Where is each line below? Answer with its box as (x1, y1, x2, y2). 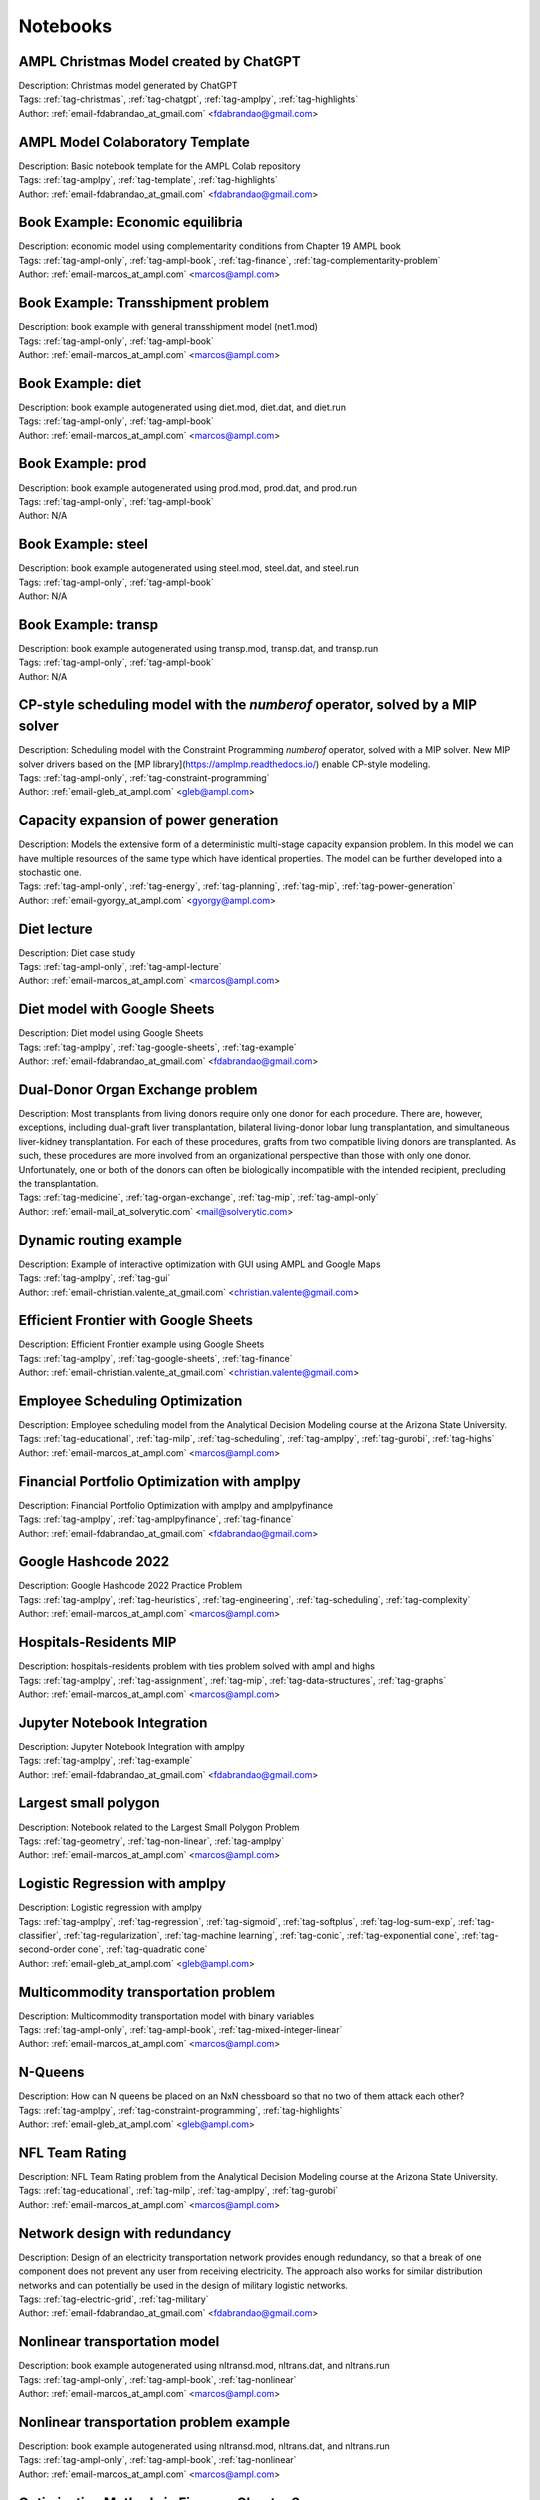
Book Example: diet (18, 375, 142, 392)
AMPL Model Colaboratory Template (18, 133, 250, 150)
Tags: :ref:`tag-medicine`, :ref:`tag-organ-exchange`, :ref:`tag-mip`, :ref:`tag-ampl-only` (18, 1191, 379, 1204)
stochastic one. (18, 866, 82, 879)
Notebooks (18, 15, 113, 37)
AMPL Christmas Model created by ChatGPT (18, 53, 301, 70)
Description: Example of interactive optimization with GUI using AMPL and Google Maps (18, 1258, 381, 1270)
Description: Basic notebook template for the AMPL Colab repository (18, 160, 301, 172)
